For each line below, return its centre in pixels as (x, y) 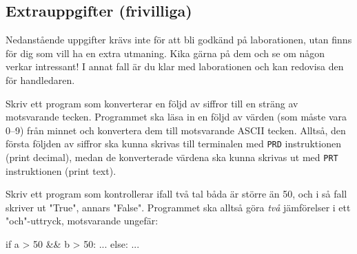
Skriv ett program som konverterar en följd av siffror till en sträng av (152, 103)
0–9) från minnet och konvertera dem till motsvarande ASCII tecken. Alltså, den (176, 130)
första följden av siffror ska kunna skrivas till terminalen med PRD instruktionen (173, 144)
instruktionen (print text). (61, 170)
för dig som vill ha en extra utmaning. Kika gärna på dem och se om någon (165, 53)
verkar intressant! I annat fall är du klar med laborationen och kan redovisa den (175, 66)
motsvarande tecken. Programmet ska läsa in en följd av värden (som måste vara (176, 117)
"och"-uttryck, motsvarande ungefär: (82, 221)
